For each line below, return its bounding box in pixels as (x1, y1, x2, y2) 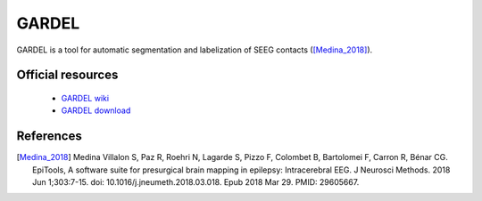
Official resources (16, 68, 119, 83)
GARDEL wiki (61, 92, 110, 103)
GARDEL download (61, 105, 131, 116)
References (16, 129, 82, 144)
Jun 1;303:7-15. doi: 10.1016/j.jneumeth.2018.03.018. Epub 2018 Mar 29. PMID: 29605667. (32, 177, 360, 188)
